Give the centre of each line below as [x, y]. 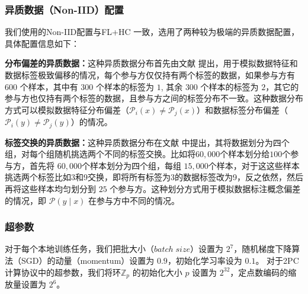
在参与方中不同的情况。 [134, 200]
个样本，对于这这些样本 [254, 165]
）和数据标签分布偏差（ [242, 109]
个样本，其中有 [49, 86]
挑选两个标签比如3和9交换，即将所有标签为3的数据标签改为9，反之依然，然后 [154, 177]
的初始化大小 [157, 272]
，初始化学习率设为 [205, 261]
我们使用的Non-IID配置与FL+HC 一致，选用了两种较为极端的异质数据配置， [152, 32]
